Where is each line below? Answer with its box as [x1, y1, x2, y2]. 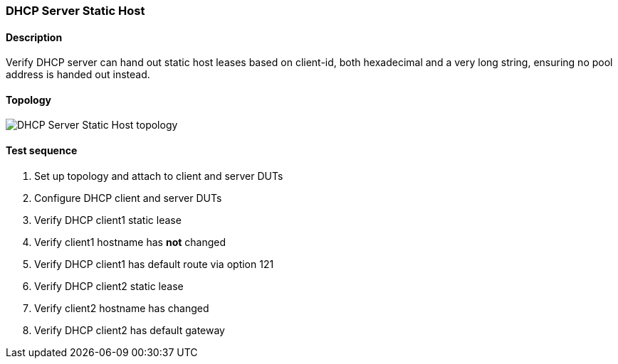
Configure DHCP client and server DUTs [34, 191, 222, 204]
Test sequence [6, 144, 78, 157]
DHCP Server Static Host [6, 4, 145, 18]
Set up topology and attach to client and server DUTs [34, 169, 283, 182]
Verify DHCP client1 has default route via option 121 [34, 257, 274, 270]
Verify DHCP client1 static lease [34, 213, 182, 226]
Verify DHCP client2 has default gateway [34, 323, 225, 336]
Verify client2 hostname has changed [34, 301, 209, 314]
